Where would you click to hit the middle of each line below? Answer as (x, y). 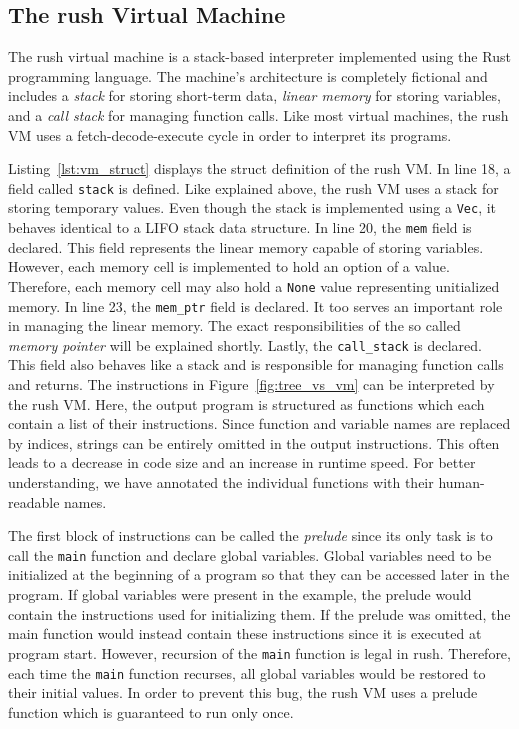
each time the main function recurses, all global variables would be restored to (247, 672)
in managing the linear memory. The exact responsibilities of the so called (234, 325)
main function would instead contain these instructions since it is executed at (245, 633)
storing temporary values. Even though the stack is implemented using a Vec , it (252, 207)
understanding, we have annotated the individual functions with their (221, 482)
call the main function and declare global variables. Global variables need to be (250, 554)
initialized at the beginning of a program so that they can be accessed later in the (259, 574)
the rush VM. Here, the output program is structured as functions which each (246, 403)
